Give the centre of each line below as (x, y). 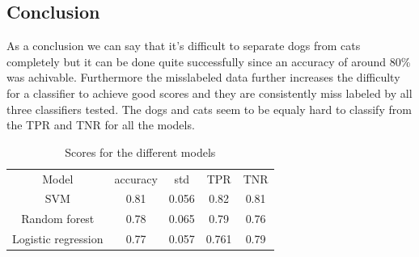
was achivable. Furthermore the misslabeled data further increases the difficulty (203, 77)
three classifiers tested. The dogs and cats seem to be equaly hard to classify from (209, 109)
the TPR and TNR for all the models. (101, 125)
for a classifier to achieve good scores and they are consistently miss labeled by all (209, 93)
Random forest (58, 219)
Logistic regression (58, 239)
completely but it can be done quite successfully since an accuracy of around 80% (209, 61)
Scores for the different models (140, 152)
